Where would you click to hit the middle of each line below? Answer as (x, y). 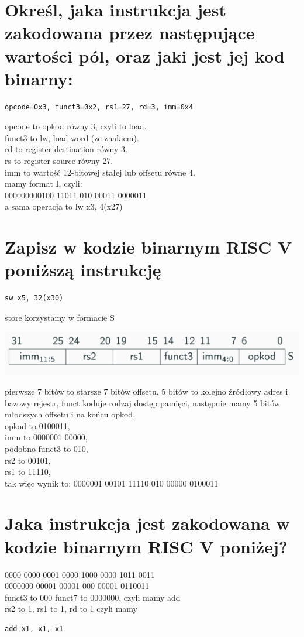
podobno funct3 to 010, (46, 448)
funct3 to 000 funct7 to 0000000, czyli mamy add (93, 597)
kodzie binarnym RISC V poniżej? (146, 546)
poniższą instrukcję (83, 270)
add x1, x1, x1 (34, 629)
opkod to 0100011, (37, 425)
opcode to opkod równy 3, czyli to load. (76, 126)
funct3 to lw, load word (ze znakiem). (72, 137)
